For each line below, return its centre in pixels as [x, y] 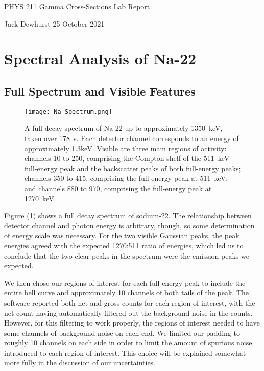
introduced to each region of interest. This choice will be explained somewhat [125, 352]
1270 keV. [40, 198]
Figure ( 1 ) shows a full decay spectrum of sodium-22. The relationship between [128, 215]
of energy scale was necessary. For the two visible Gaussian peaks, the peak [122, 235]
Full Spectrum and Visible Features [100, 91]
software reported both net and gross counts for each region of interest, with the [130, 302]
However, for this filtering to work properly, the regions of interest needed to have [132, 323]
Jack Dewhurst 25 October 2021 [54, 23]
